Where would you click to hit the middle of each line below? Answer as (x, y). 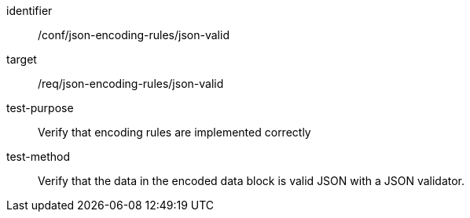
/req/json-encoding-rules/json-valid (131, 84)
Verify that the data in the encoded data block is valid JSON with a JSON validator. (252, 181)
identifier (29, 11)
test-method (38, 156)
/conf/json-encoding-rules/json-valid (134, 35)
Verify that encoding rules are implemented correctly (174, 132)
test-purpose (40, 108)
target (22, 59)
